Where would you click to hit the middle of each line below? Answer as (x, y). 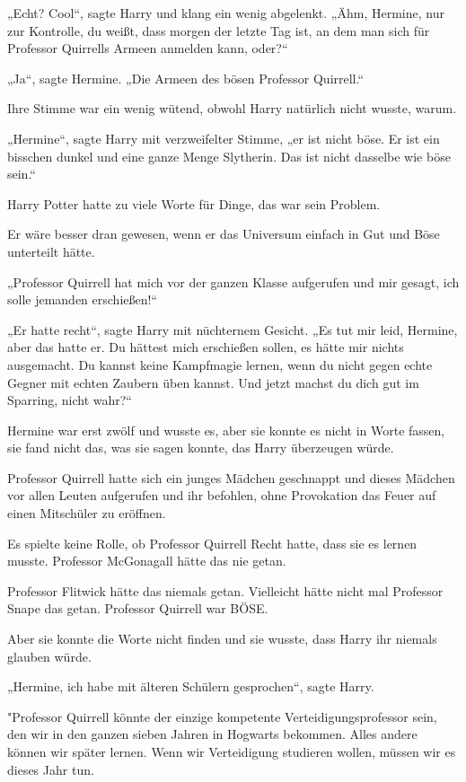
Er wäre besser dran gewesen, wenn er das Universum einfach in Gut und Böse (224, 234)
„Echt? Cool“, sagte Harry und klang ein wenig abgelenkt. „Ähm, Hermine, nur (226, 13)
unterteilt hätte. (51, 251)
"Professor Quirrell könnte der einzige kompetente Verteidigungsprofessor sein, (222, 716)
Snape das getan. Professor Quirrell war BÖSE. (138, 608)
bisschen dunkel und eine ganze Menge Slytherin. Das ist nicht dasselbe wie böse (229, 156)
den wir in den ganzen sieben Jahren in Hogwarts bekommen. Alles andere (212, 734)
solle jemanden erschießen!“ (83, 299)
